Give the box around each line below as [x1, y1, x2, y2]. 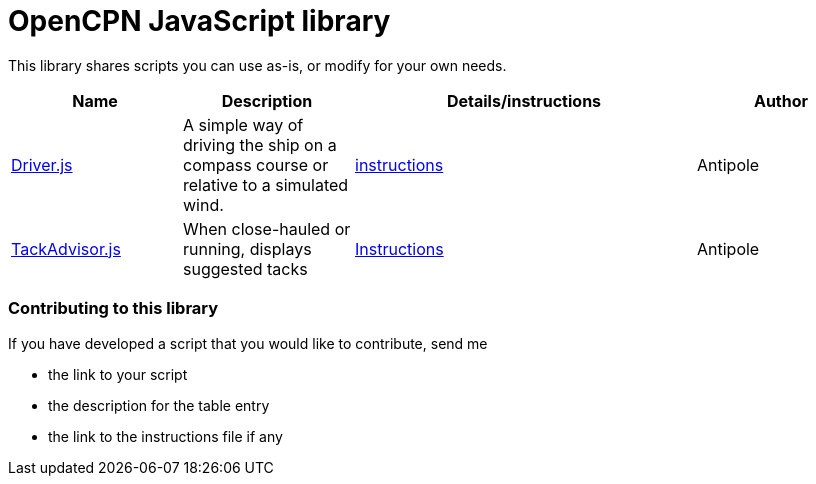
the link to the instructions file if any [48, 427, 283, 445]
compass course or [183, 154, 329, 175]
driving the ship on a [183, 134, 337, 155]
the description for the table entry [48, 396, 270, 414]
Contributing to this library [8, 298, 219, 319]
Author [753, 90, 809, 111]
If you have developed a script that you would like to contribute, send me [8, 334, 488, 352]
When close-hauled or [183, 218, 351, 239]
